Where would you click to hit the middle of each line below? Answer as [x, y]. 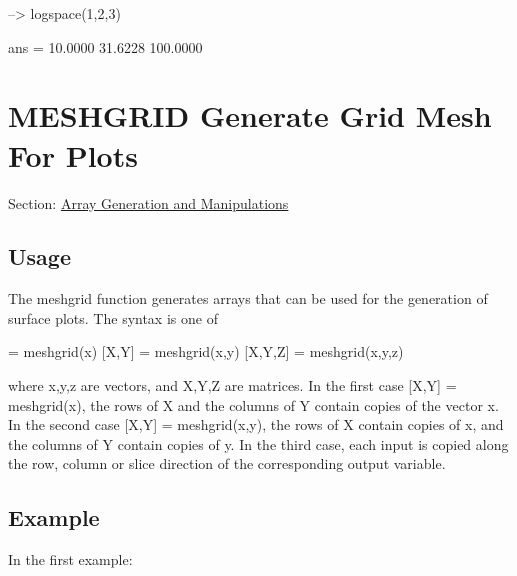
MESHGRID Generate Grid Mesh [250, 115]
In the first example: [70, 559]
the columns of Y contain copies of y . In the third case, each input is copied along [258, 443]
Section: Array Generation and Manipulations [148, 202]
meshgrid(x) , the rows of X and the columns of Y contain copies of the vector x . [253, 404]
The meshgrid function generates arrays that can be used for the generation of [248, 298]
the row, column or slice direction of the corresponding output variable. [227, 463]
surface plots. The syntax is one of [113, 317]
